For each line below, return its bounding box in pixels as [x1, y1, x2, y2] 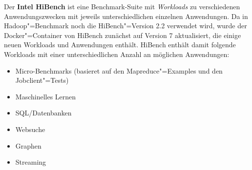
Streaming [15, 157, 46, 167]
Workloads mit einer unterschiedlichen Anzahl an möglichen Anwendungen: [4, 49, 230, 59]
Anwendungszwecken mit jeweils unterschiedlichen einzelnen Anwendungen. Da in [4, 11, 248, 21]
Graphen [15, 140, 42, 151]
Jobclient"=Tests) [15, 75, 69, 85]
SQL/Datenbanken [15, 108, 72, 118]
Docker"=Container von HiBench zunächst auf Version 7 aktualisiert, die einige [4, 30, 241, 40]
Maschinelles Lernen [15, 91, 76, 101]
